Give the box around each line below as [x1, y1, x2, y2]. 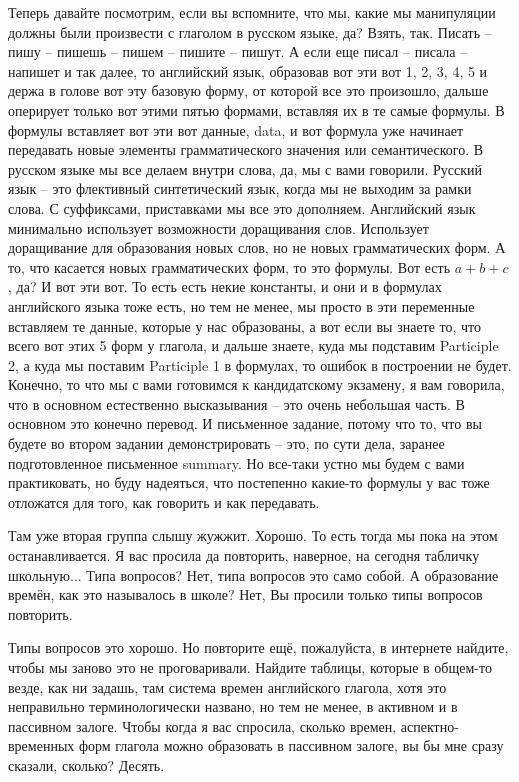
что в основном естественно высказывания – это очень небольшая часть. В [8, 393, 465, 414]
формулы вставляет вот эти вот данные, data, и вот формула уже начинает [8, 119, 464, 140]
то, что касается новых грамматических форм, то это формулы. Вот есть [8, 256, 451, 277]
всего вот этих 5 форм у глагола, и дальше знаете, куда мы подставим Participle [8, 335, 499, 356]
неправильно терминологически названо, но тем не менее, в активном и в [8, 696, 458, 717]
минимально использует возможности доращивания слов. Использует [8, 217, 429, 238]
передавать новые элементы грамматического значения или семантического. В [8, 139, 484, 160]
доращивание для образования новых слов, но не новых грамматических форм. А [8, 237, 506, 258]
